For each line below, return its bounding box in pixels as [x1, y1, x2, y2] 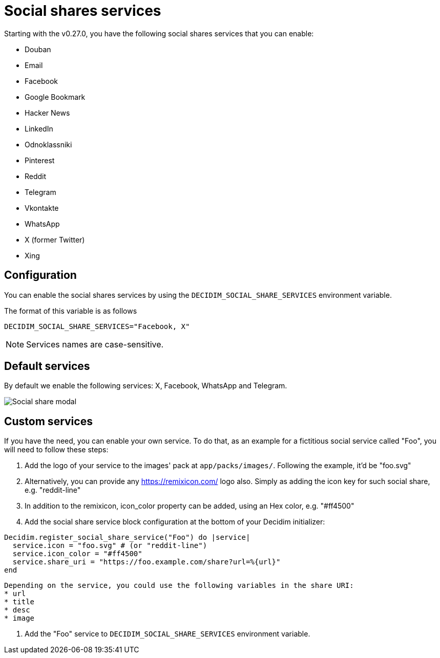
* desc [4, 606, 30, 615]
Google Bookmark [25, 92, 86, 101]
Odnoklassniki [25, 140, 72, 149]
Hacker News [25, 108, 70, 117]
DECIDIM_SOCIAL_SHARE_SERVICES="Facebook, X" [4, 322, 190, 331]
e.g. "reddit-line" [25, 486, 81, 495]
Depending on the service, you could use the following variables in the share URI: [4, 581, 354, 590]
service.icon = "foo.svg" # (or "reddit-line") [12, 541, 207, 550]
